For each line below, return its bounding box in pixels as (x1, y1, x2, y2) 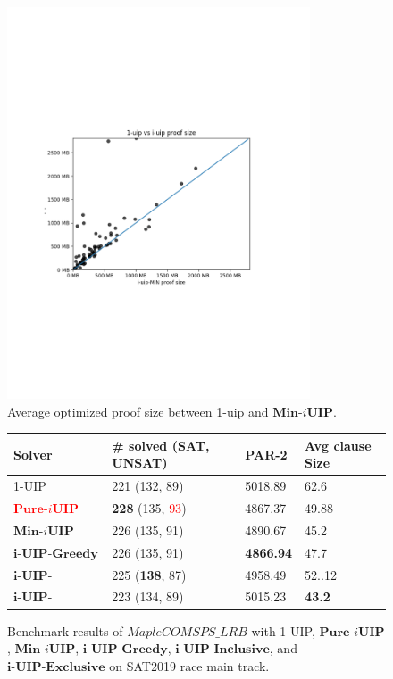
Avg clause (305, 435, 372, 454)
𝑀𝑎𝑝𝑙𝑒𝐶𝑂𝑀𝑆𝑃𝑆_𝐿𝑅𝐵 (127, 625, 247, 639)
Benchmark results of (7, 621, 123, 640)
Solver (13, 444, 53, 463)
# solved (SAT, (112, 435, 210, 454)
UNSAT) (112, 453, 168, 472)
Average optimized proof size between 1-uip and (7, 402, 269, 420)
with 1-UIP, (251, 621, 315, 640)
